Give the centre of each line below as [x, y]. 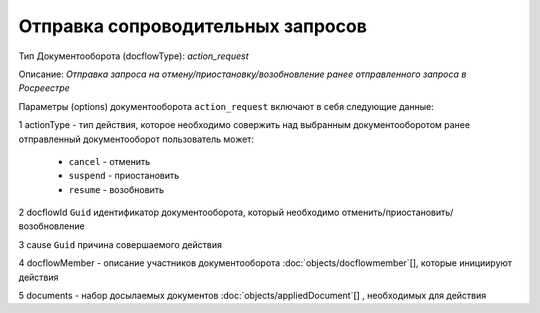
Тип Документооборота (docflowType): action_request [133, 56]
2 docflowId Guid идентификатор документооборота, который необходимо [179, 212]
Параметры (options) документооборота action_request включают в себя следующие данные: [226, 106]
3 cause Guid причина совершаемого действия [120, 244]
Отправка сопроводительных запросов [192, 26]
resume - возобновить [116, 189]
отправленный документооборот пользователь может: [136, 139]
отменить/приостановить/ [397, 212]
